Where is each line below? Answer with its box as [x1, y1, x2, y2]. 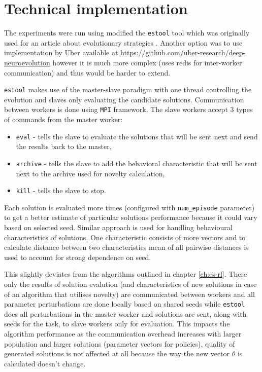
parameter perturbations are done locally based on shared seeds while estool [4, 299, 245, 309]
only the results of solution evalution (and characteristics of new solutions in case [4, 279, 257, 289]
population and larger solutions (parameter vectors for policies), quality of [4, 338, 235, 349]
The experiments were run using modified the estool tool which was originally [4, 27, 250, 38]
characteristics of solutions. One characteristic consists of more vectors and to [4, 232, 246, 242]
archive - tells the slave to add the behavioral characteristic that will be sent [16, 158, 257, 168]
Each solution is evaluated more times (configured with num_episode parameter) [4, 202, 255, 212]
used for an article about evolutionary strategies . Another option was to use [4, 37, 243, 48]
